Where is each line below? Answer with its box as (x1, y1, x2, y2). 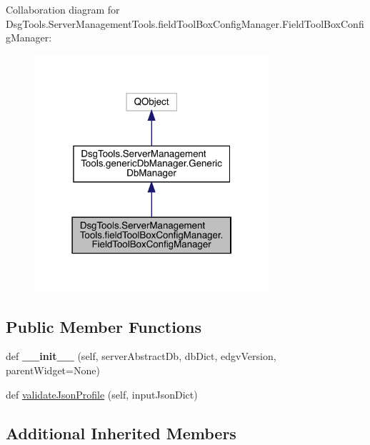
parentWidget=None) (6, 363, 100, 378)
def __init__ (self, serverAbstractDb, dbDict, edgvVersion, (6, 349, 276, 364)
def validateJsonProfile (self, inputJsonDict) (6, 386, 198, 401)
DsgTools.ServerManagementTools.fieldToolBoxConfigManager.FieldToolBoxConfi (6, 16, 364, 31)
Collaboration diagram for (6, 2, 120, 16)
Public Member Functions (6, 315, 201, 337)
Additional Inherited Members (6, 421, 236, 444)
